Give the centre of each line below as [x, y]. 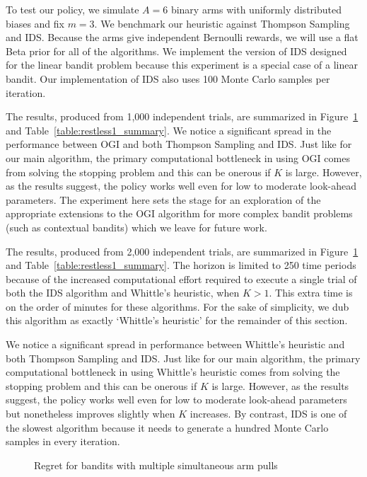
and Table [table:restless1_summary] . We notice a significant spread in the [169, 130]
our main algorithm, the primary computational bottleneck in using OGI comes [178, 157]
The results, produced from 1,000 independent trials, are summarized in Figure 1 [182, 116]
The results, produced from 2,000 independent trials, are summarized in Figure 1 [182, 251]
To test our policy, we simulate [72, 9]
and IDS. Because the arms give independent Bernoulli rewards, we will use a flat [182, 37]
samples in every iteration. [63, 441]
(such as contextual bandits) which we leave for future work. [136, 227]
